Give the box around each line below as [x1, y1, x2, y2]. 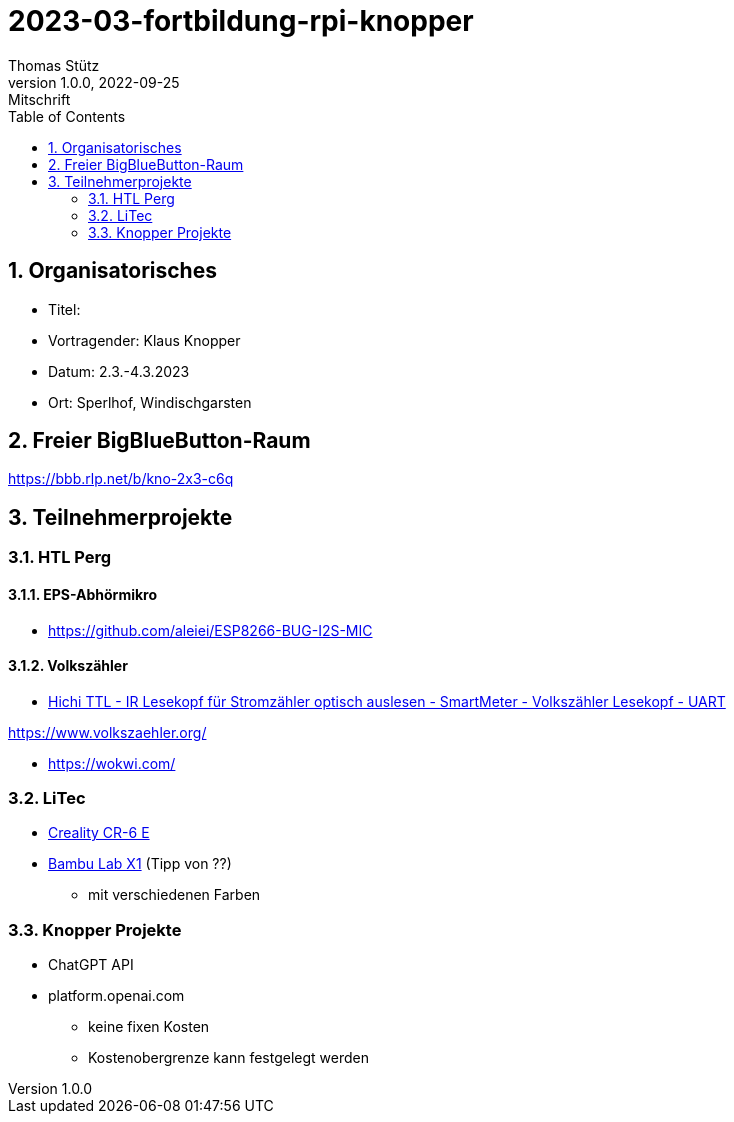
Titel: [48, 300, 81, 318]
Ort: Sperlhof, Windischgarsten [48, 393, 252, 411]
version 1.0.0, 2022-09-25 [8, 73, 180, 91]
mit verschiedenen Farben [88, 886, 261, 904]
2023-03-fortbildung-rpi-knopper [8, 4, 474, 38]
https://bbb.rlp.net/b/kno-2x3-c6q [8, 470, 234, 488]
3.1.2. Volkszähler [8, 657, 128, 675]
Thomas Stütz [8, 56, 100, 74]
